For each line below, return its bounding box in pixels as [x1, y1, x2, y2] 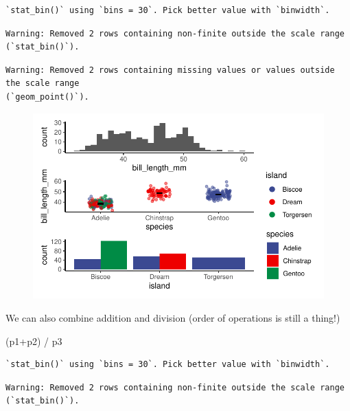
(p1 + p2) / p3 [5, 333, 62, 348]
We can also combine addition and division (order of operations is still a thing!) [5, 310, 340, 324]
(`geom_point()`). [5, 91, 89, 102]
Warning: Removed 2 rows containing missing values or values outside [5, 65, 335, 75]
